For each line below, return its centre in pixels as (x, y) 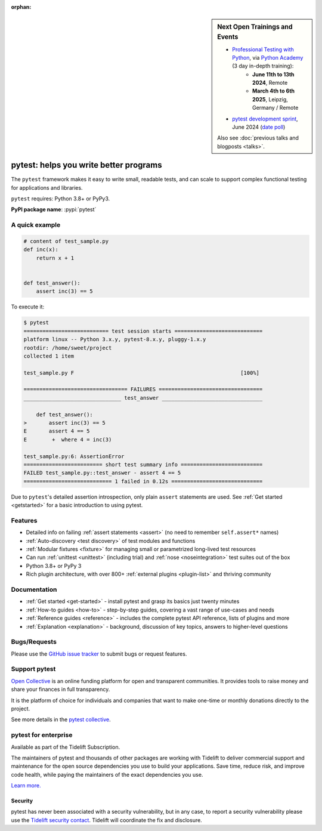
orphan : (21, 7)
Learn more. (26, 786)
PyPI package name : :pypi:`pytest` (54, 209)
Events (228, 37)
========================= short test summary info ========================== (143, 464)
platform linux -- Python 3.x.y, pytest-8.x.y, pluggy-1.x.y (115, 339)
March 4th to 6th (274, 91)
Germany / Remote (275, 108)
